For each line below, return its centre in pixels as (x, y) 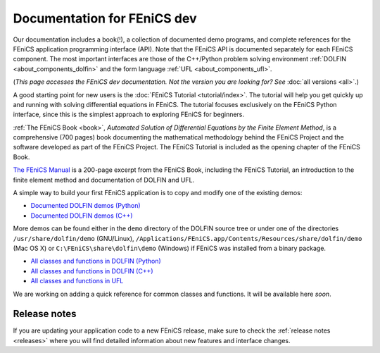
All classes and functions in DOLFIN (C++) (92, 271)
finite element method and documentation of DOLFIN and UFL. (104, 180)
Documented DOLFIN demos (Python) (85, 206)
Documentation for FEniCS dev (105, 18)
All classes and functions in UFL (77, 281)
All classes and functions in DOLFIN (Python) (96, 261)
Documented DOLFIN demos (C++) (82, 216)
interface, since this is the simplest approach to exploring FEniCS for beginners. (129, 114)
